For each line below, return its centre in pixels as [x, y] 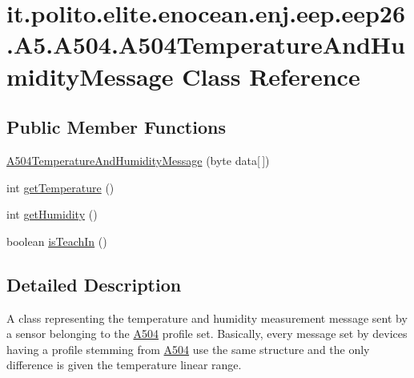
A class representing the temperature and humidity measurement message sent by [207, 318]
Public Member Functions [116, 127]
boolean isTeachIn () [57, 241]
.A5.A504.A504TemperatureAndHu [206, 44]
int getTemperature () [60, 187]
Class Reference [271, 76]
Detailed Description [94, 284]
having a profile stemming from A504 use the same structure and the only [188, 349]
